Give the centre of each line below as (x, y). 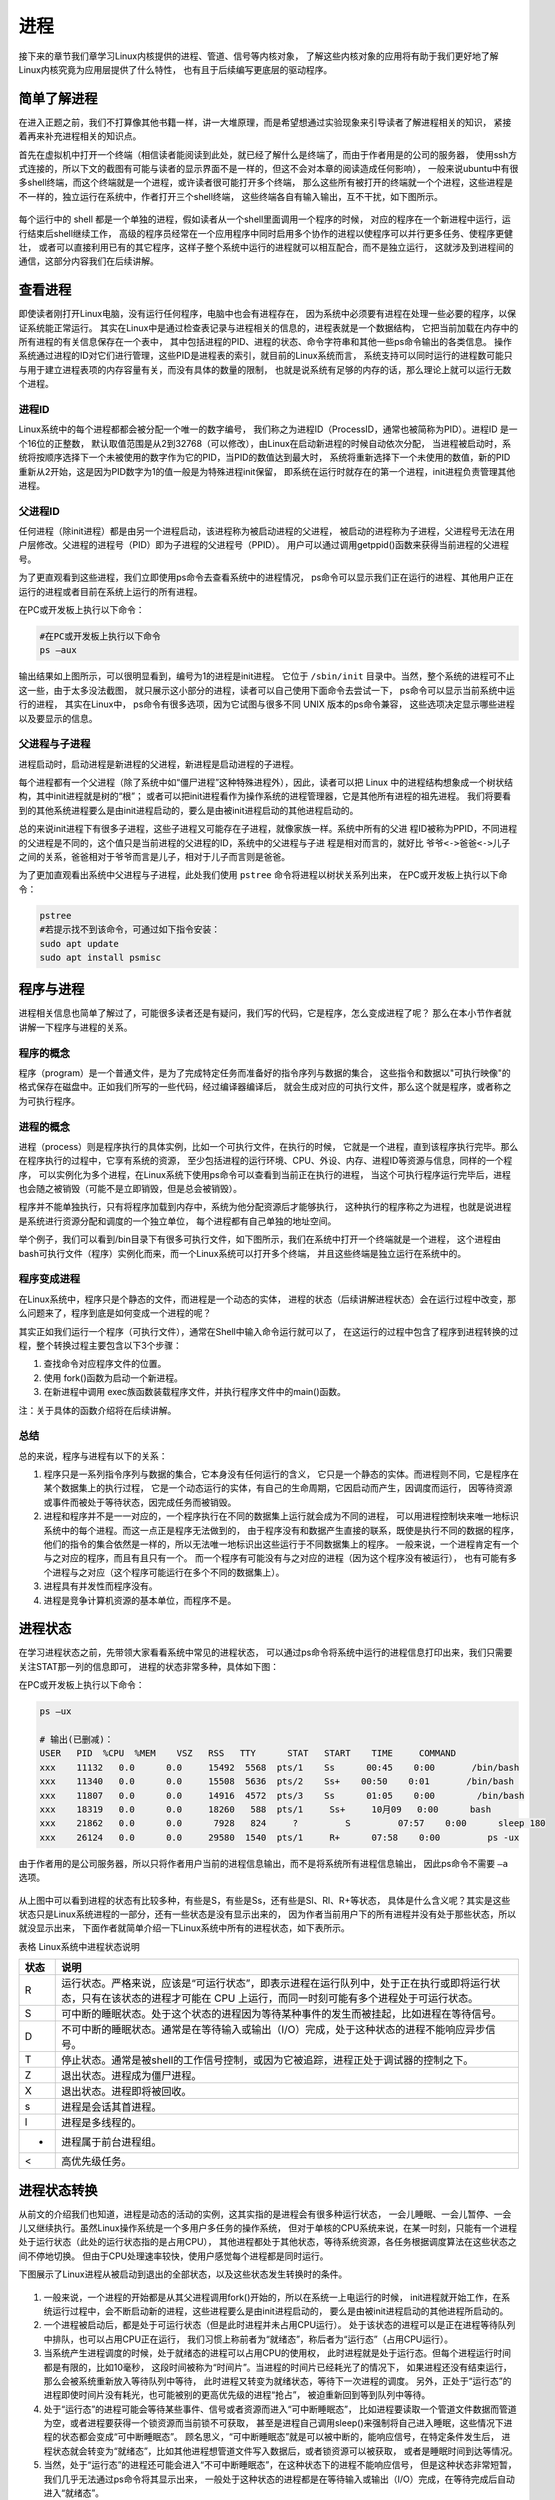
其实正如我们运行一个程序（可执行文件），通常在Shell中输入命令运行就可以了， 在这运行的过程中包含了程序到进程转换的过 (268, 1331)
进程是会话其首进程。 (111, 2107)
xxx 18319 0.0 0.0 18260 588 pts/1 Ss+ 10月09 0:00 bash (265, 1809)
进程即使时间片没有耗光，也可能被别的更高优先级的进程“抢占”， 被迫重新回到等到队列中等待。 (237, 2395)
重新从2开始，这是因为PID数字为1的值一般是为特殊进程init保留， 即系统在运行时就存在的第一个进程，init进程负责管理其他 (267, 471)
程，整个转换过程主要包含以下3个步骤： (100, 1345)
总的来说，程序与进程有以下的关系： (93, 1456)
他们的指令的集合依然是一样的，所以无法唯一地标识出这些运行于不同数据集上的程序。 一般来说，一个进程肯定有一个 (281, 1544)
